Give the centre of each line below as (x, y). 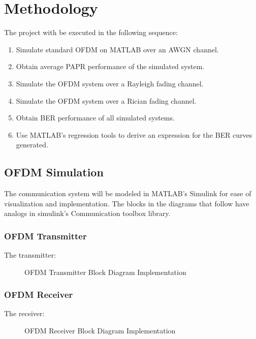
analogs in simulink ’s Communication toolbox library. (87, 213)
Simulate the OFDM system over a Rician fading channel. (106, 100)
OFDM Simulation (54, 172)
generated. (32, 145)
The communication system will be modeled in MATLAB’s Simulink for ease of (128, 193)
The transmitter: (30, 255)
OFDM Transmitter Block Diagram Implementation (105, 272)
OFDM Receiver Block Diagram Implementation (100, 331)
